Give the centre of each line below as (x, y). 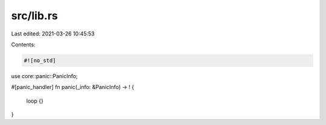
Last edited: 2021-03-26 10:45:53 (53, 34)
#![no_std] (40, 60)
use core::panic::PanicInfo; (44, 76)
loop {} (35, 101)
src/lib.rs (35, 16)
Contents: (23, 44)
